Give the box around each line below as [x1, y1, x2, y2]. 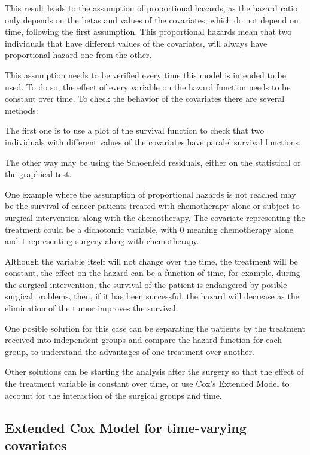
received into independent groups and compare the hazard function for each [5, 333, 282, 346]
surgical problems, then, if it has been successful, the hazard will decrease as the [5, 290, 299, 302]
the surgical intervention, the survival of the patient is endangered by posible [5, 278, 287, 290]
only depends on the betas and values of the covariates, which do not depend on [5, 13, 299, 26]
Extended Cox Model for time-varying [5, 418, 247, 436]
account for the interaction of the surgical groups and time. [5, 389, 222, 401]
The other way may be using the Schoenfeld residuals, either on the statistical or [5, 156, 301, 168]
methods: [5, 104, 38, 116]
